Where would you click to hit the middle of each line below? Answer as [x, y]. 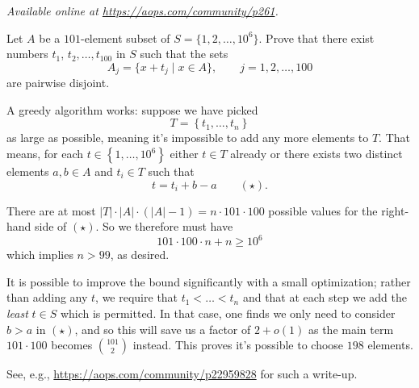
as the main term [351, 329]
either [184, 154]
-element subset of [125, 38]
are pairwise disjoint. [58, 83]
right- [395, 210]
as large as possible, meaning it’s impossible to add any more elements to [188, 138]
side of [51, 226]
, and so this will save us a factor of [163, 329]
